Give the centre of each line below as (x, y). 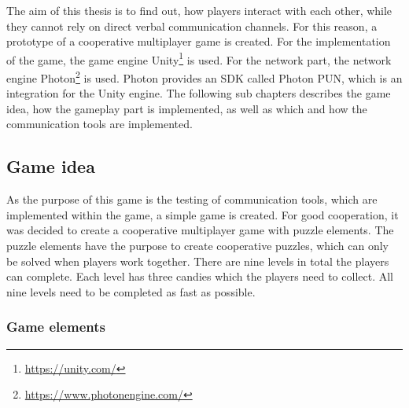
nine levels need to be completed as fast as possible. (131, 291)
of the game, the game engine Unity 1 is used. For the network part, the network (199, 58)
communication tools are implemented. (99, 124)
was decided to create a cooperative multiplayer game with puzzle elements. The (200, 230)
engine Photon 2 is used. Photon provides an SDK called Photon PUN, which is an (204, 77)
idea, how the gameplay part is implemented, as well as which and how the (187, 108)
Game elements (56, 327)
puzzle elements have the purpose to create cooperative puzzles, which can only (198, 246)
